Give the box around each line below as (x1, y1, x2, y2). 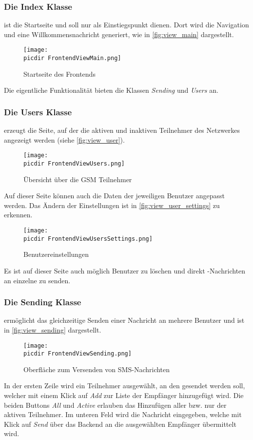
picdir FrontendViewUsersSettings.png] (23, 235, 153, 242)
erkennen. (4, 210, 33, 220)
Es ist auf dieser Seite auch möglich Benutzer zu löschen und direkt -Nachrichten (4, 265, 246, 275)
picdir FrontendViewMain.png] (23, 55, 121, 62)
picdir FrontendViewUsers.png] (23, 160, 125, 167)
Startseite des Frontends (23, 68, 96, 79)
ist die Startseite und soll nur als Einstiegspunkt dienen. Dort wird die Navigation (4, 20, 249, 30)
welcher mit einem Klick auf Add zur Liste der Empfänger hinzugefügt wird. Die (4, 390, 244, 400)
